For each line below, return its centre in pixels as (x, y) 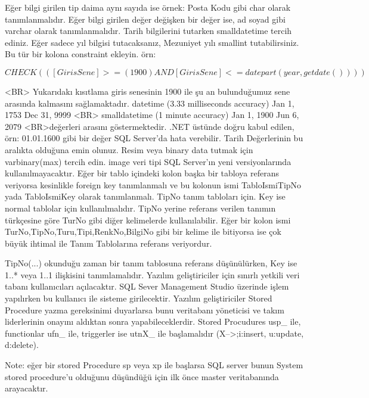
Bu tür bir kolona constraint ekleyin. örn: (80, 54)
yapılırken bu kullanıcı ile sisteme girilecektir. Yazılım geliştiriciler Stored (139, 298)
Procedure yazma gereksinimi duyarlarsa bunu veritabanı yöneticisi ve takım (145, 310)
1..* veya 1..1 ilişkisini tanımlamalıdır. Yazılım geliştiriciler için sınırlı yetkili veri (152, 274)
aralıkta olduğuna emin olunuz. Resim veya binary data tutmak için (129, 149)
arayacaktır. (27, 388)
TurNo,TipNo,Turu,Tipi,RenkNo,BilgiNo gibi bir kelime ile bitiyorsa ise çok (143, 231)
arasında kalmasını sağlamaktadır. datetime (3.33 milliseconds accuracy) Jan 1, (150, 103)
